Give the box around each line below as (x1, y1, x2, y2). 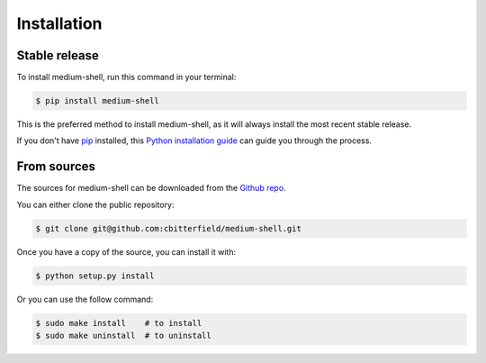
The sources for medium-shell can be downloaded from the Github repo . (16, 183, 287, 194)
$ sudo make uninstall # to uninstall (35, 331, 211, 341)
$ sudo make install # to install (35, 318, 202, 328)
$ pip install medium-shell (35, 95, 159, 106)
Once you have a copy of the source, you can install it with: (16, 246, 237, 257)
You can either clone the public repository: (16, 199, 175, 210)
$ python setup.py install (35, 270, 155, 281)
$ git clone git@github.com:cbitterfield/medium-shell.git (35, 223, 301, 233)
